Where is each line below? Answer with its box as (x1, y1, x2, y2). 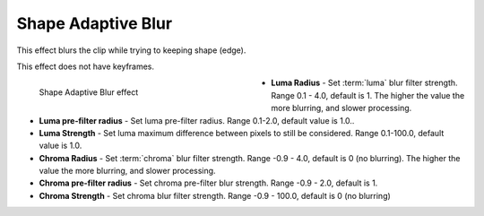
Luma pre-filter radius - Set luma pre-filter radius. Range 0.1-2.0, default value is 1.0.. (39, 115, 355, 125)
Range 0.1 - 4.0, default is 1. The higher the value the (271, 90, 465, 100)
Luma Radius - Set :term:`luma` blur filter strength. (271, 77, 458, 89)
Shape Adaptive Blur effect (39, 87, 139, 98)
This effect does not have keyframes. (16, 61, 155, 72)
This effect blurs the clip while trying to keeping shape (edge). (16, 45, 246, 56)
